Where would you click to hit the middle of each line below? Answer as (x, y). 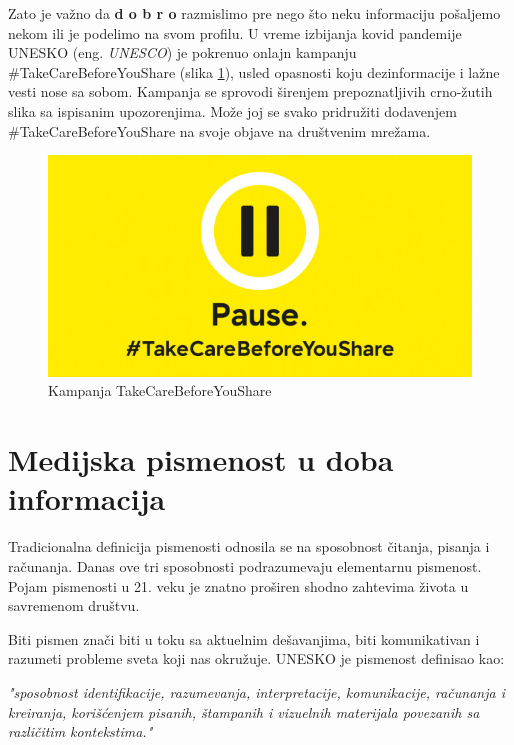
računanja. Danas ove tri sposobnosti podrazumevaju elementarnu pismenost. (245, 565)
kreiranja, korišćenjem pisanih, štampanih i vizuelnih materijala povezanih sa (244, 711)
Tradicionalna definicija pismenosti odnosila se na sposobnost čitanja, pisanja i (249, 546)
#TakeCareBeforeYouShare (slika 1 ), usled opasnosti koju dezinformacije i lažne (254, 71)
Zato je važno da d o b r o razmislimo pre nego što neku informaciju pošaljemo (254, 13)
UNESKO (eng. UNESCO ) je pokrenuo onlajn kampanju (182, 52)
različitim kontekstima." (80, 731)
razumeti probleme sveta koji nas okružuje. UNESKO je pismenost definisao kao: (256, 658)
